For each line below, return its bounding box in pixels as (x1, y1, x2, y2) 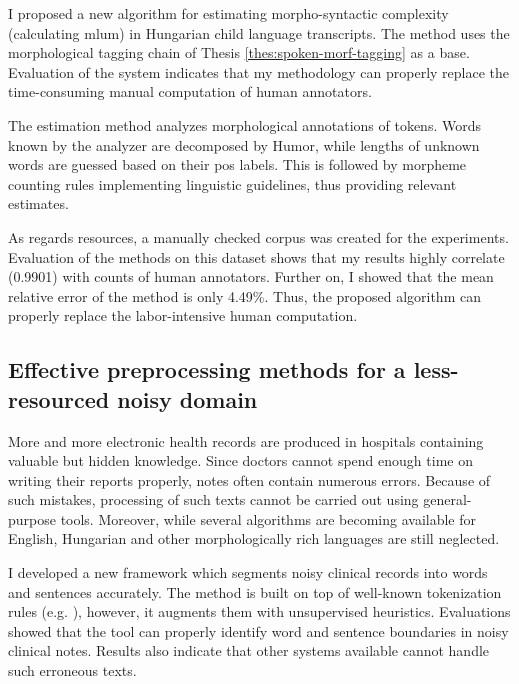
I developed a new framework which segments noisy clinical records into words (8, 562, 488, 583)
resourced (8, 383, 110, 414)
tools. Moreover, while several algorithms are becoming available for (60, 508, 477, 529)
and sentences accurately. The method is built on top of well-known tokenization (8, 581, 502, 602)
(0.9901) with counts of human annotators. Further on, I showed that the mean (8, 266, 494, 287)
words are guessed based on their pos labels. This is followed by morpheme (8, 154, 467, 175)
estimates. (8, 193, 69, 214)
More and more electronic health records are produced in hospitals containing (8, 430, 484, 451)
